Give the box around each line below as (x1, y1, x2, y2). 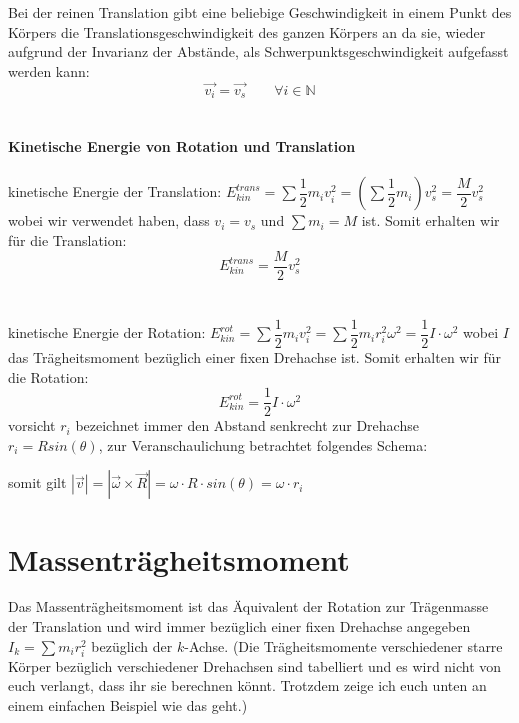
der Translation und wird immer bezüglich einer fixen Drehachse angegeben (8, 616, 471, 637)
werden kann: (8, 60, 90, 81)
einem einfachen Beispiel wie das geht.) (8, 695, 248, 716)
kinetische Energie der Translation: (8, 181, 222, 202)
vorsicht (8, 415, 56, 436)
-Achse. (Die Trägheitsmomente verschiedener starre (184, 635, 503, 656)
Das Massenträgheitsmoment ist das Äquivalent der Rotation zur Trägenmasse (8, 596, 489, 617)
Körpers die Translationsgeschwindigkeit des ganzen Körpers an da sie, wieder (8, 21, 486, 42)
